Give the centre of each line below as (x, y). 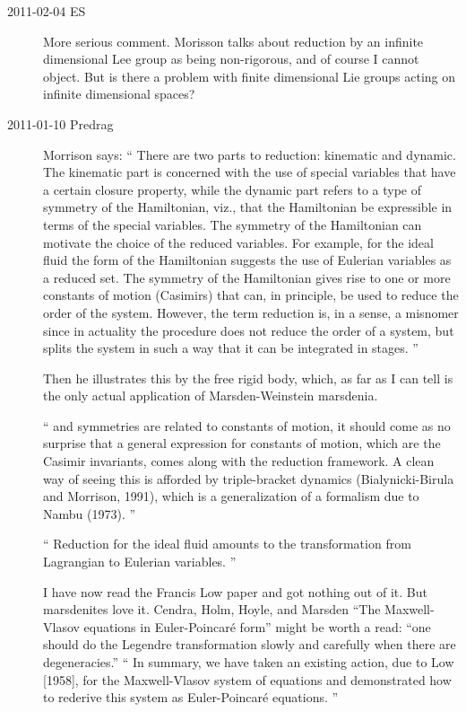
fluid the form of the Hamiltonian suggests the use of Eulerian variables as (247, 260)
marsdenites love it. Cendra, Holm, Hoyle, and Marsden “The (212, 609)
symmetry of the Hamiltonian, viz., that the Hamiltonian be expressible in (248, 207)
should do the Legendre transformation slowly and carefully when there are (250, 644)
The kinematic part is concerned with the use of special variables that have (250, 172)
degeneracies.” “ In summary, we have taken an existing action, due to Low (249, 662)
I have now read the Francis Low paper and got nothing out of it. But (235, 591)
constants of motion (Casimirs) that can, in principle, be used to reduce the (251, 295)
